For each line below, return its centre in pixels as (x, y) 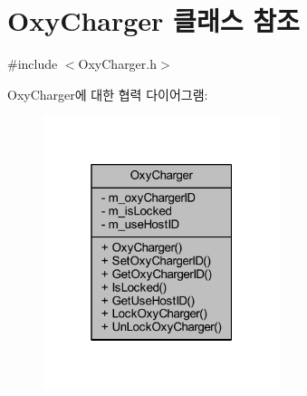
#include (33, 64)
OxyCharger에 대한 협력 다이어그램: (108, 94)
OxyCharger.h (117, 64)
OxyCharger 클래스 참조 (153, 20)
